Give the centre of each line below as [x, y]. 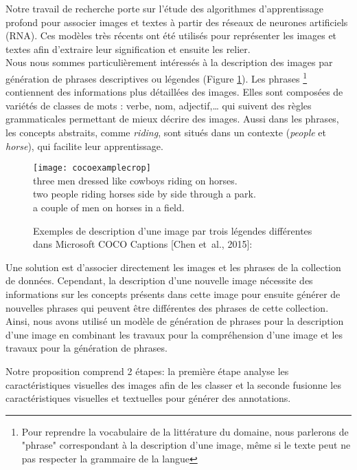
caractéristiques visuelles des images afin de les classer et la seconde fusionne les [173, 384]
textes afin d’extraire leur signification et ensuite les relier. [128, 49]
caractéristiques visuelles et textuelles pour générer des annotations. [148, 398]
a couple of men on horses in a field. [109, 207]
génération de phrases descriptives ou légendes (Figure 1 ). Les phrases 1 [157, 77]
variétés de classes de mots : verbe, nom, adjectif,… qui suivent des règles [159, 105]
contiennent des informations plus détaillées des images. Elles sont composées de [174, 92]
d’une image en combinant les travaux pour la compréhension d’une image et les [174, 334]
